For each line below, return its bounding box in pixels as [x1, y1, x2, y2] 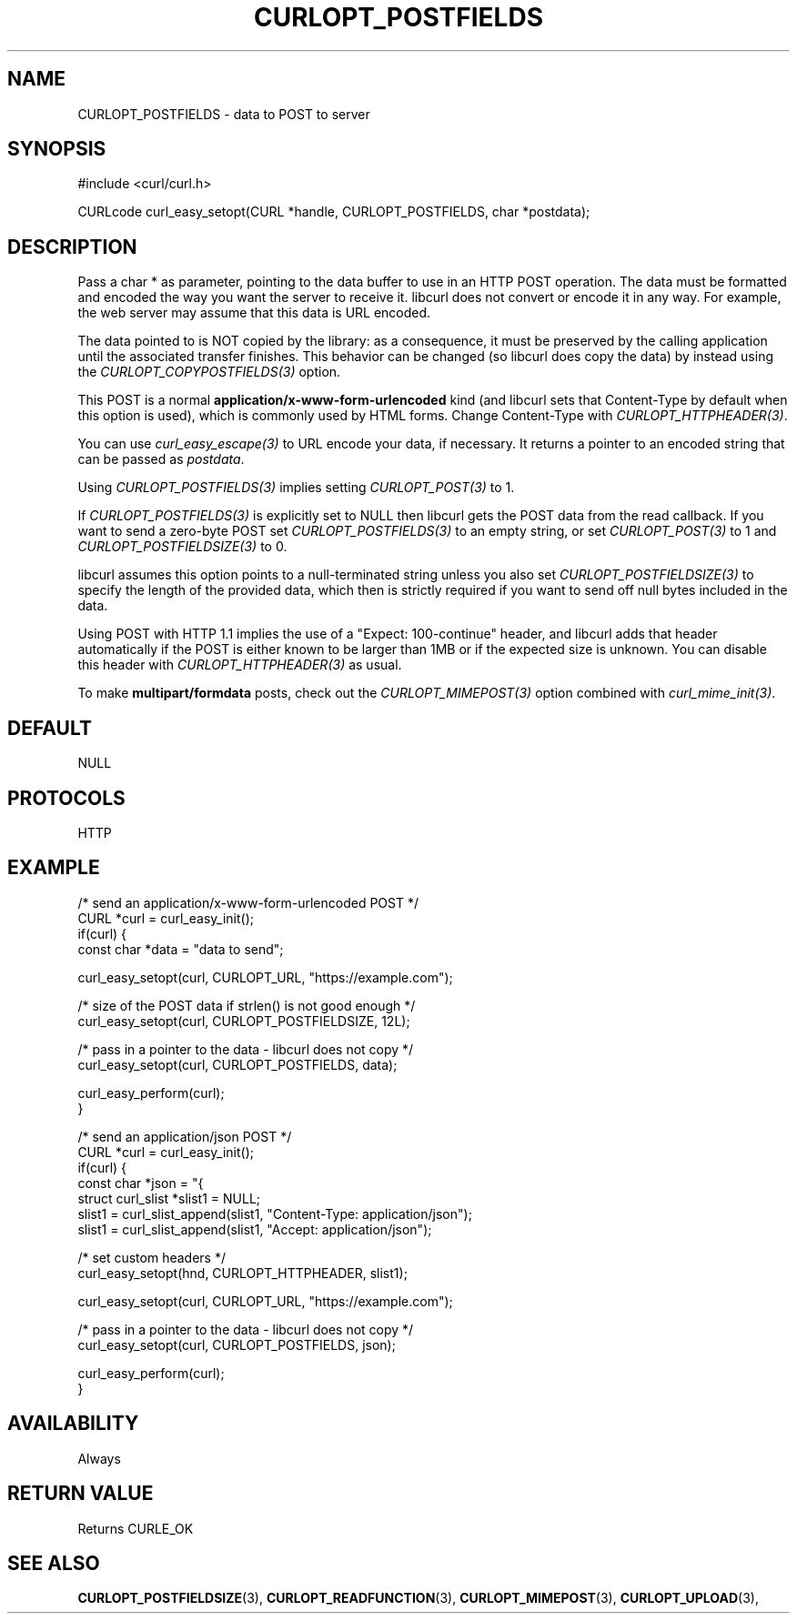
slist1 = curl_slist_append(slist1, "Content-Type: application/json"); [77, 1205, 472, 1222]
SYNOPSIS [7, 137, 106, 161]
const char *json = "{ [77, 1174, 204, 1191]
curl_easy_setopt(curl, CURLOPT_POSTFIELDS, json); [77, 1336, 396, 1353]
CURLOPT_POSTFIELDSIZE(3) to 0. [77, 539, 288, 555]
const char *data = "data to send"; [77, 941, 284, 957]
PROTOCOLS [7, 786, 126, 810]
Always [77, 1450, 121, 1466]
